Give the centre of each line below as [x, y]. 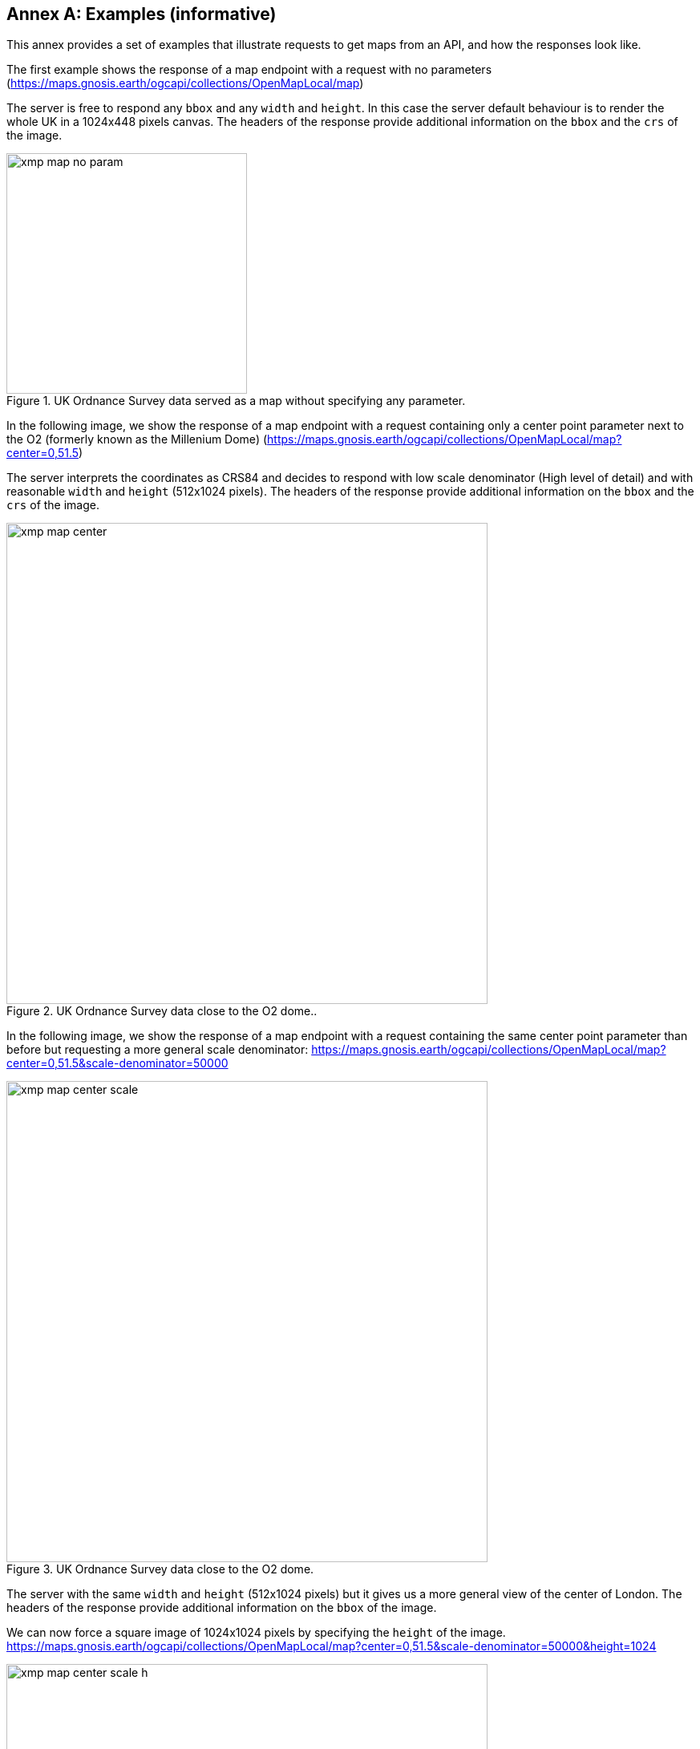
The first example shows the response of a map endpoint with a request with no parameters [249, 70]
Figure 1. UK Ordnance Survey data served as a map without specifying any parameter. [236, 401]
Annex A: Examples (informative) [142, 14]
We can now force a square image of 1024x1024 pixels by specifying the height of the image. [256, 1633]
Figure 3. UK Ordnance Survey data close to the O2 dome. [160, 1569]
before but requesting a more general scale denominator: [158, 1050]
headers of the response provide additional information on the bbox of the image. [222, 1608]
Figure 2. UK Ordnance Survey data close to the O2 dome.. [162, 1011]
